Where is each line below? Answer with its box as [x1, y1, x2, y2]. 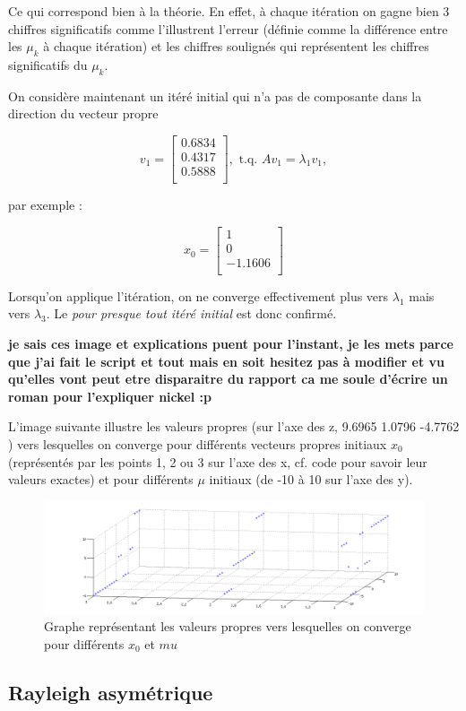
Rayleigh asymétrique [8, 678, 213, 706]
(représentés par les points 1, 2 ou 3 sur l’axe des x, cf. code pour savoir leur [8, 452, 427, 471]
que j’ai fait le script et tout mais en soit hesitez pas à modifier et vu [8, 351, 444, 370]
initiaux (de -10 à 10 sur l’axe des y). [209, 470, 413, 489]
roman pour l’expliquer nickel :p [8, 386, 211, 405]
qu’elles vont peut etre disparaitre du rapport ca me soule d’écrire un [8, 369, 448, 388]
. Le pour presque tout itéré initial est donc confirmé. [46, 304, 337, 323]
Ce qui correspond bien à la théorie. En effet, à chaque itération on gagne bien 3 [8, 2, 450, 20]
